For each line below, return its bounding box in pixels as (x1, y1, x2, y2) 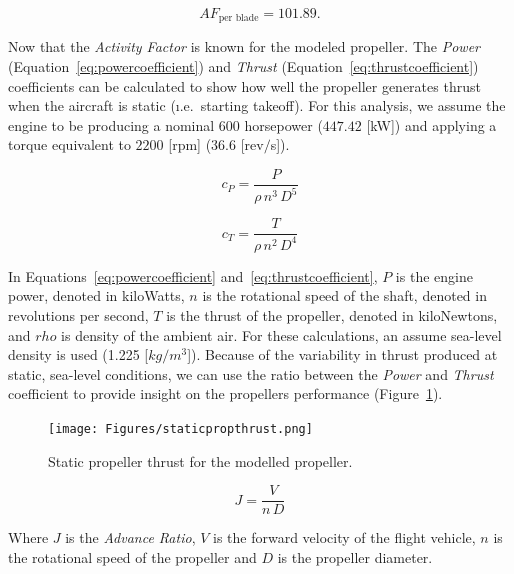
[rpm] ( (168, 134, 212, 155)
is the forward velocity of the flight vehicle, (213, 527, 476, 548)
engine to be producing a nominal (8, 114, 215, 135)
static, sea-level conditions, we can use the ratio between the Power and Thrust (8, 363, 494, 384)
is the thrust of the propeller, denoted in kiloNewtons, (166, 305, 498, 326)
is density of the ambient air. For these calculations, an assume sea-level (61, 324, 502, 345)
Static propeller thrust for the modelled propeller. (48, 450, 353, 471)
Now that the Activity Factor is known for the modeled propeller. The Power (8, 36, 480, 57)
